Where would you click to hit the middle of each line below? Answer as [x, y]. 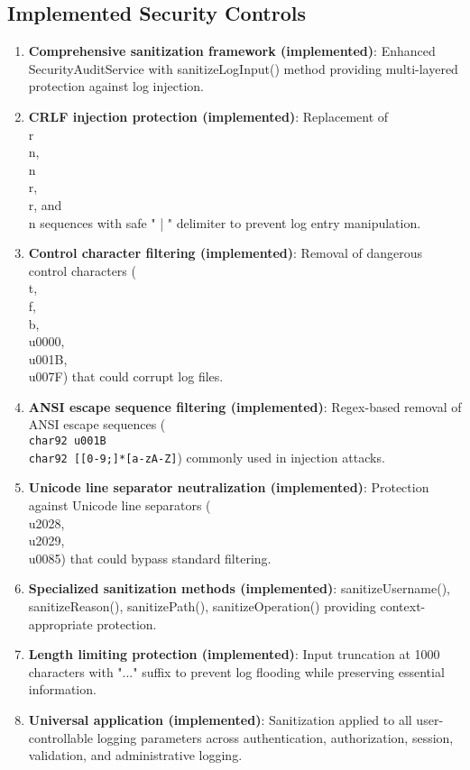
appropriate [60, 623]
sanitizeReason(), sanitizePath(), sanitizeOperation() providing [202, 605]
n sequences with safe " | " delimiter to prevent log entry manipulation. [225, 222]
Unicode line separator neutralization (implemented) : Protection [229, 487]
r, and [45, 204]
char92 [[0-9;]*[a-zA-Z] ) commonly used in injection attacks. [207, 457]
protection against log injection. [116, 86]
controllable [61, 737]
